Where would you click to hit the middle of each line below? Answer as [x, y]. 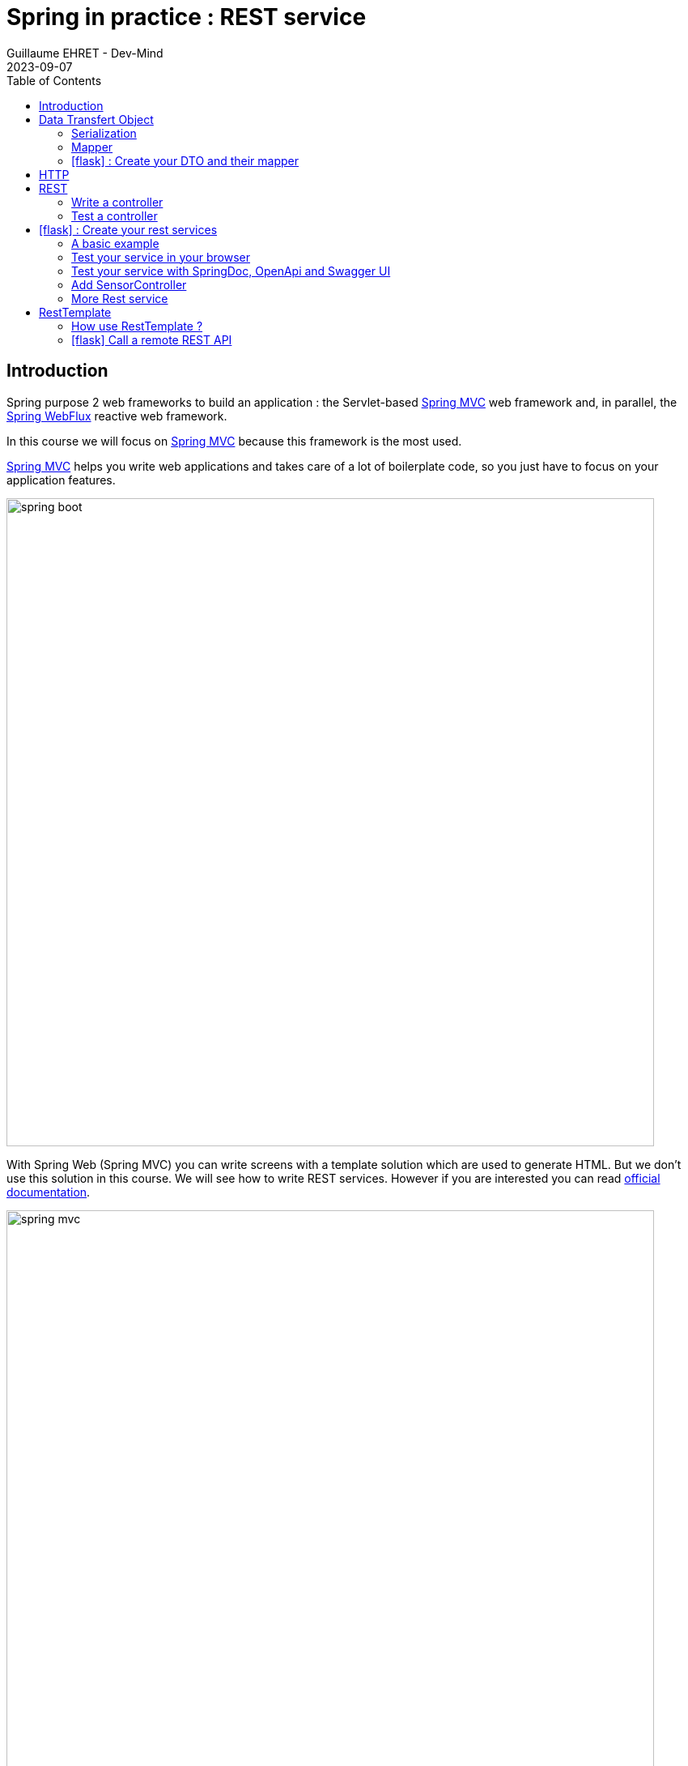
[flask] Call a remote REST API [152, 339]
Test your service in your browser [161, 257]
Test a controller [115, 215]
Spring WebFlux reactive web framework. [117, 416]
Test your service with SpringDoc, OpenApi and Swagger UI [231, 271]
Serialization [104, 133]
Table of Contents [54, 80]
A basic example [115, 243]
